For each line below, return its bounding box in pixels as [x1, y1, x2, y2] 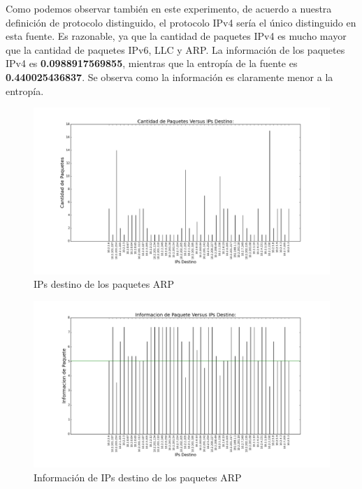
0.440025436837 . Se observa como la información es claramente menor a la [6, 69, 333, 84]
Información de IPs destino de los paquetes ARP [34, 469, 242, 484]
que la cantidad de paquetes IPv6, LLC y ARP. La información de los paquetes [6, 42, 345, 57]
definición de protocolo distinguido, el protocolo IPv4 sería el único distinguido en [6, 15, 356, 29]
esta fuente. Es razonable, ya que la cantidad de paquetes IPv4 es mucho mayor [6, 29, 347, 43]
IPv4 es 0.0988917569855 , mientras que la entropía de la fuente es [6, 56, 298, 71]
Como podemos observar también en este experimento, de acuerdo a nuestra [6, 1, 332, 15]
